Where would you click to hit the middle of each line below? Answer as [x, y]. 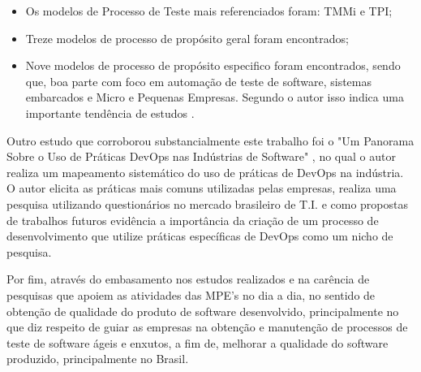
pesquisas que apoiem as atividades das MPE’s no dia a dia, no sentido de [191, 294]
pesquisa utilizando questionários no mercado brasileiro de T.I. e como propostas [208, 203]
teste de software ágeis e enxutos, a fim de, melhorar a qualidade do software [198, 342]
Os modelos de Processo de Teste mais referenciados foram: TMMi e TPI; [209, 11]
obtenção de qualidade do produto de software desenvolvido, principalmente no [203, 311]
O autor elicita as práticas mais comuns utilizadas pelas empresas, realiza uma [202, 188]
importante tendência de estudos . [110, 112]
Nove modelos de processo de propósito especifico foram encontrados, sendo [213, 65]
